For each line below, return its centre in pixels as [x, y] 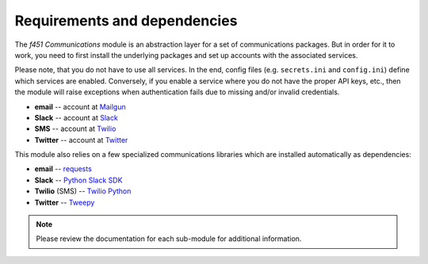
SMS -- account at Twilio [75, 129]
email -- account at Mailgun [80, 106]
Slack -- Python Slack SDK [78, 180]
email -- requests [63, 169]
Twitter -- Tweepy [65, 202]
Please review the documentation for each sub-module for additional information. [169, 239]
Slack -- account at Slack [76, 117]
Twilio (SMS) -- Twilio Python [83, 191]
